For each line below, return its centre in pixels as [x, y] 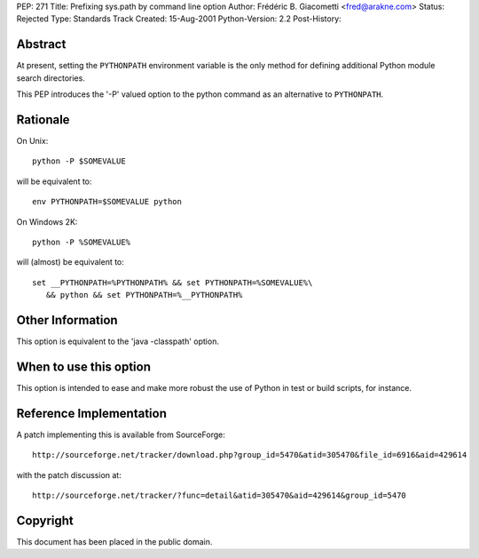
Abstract [41, 44]
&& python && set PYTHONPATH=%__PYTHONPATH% [144, 295]
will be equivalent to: [54, 181]
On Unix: [32, 140]
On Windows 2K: [47, 221]
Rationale [43, 120]
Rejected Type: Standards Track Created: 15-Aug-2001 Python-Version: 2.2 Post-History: [179, 19]
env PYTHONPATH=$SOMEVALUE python [107, 202]
